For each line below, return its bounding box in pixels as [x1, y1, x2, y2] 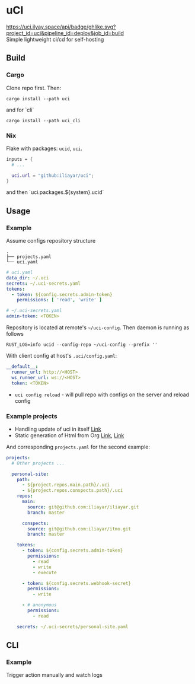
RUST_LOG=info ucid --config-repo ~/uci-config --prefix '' [6, 342, 158, 348]
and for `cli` [6, 106, 34, 113]
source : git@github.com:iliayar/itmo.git [27, 526, 132, 532]
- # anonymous [21, 602, 57, 608]
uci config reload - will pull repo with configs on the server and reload [14, 391, 190, 398]
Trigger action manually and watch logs [6, 672, 103, 679]
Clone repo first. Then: [6, 84, 62, 91]
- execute [32, 570, 57, 575]
